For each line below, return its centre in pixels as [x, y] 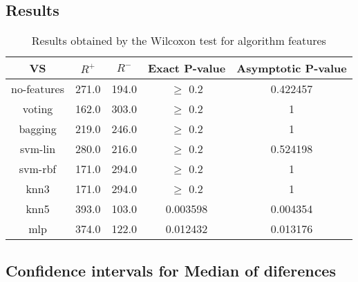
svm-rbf [38, 169]
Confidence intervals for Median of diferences [171, 270]
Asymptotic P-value [292, 68]
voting [38, 109]
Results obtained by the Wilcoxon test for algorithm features [179, 41]
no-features [38, 89]
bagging [38, 129]
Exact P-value [187, 68]
